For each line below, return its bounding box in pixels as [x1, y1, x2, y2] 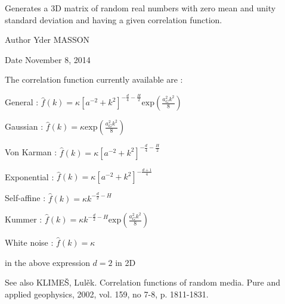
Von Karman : [5, 146, 57, 158]
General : [5, 96, 39, 108]
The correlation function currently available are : [5, 73, 183, 86]
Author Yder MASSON [5, 33, 90, 46]
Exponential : [5, 170, 54, 183]
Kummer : [5, 213, 42, 225]
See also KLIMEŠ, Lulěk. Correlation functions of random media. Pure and [5, 276, 280, 289]
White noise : [5, 236, 54, 249]
